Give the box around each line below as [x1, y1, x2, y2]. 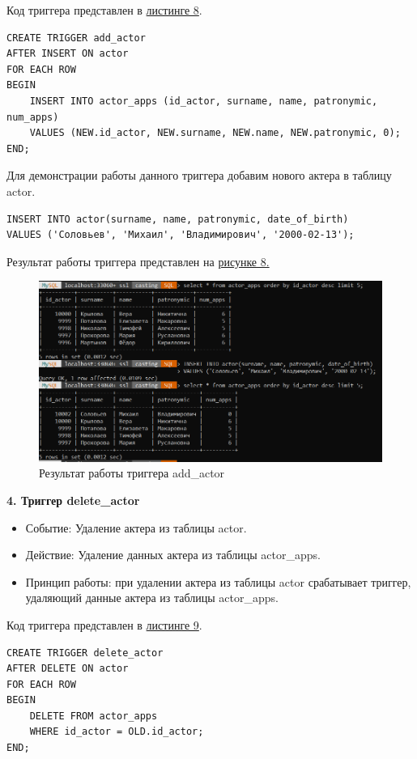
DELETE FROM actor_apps [29, 710, 158, 722]
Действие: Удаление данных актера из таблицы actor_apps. [25, 546, 321, 563]
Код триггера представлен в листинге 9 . [6, 616, 202, 633]
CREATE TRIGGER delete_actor [6, 647, 164, 659]
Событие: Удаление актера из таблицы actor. [25, 519, 247, 536]
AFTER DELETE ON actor [6, 663, 129, 675]
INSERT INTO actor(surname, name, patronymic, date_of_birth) [6, 213, 349, 225]
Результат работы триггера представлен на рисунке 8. [6, 252, 270, 269]
